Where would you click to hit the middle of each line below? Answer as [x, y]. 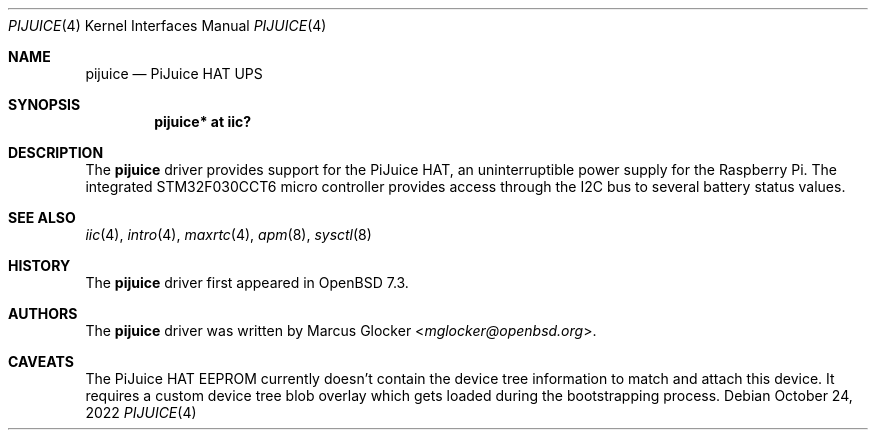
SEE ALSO [42, 217]
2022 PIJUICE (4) [141, 412]
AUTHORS [43, 313]
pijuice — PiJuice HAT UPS [174, 73]
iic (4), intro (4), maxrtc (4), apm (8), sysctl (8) [228, 234]
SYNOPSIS [44, 104]
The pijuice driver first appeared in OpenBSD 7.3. [247, 282]
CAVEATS [41, 361]
